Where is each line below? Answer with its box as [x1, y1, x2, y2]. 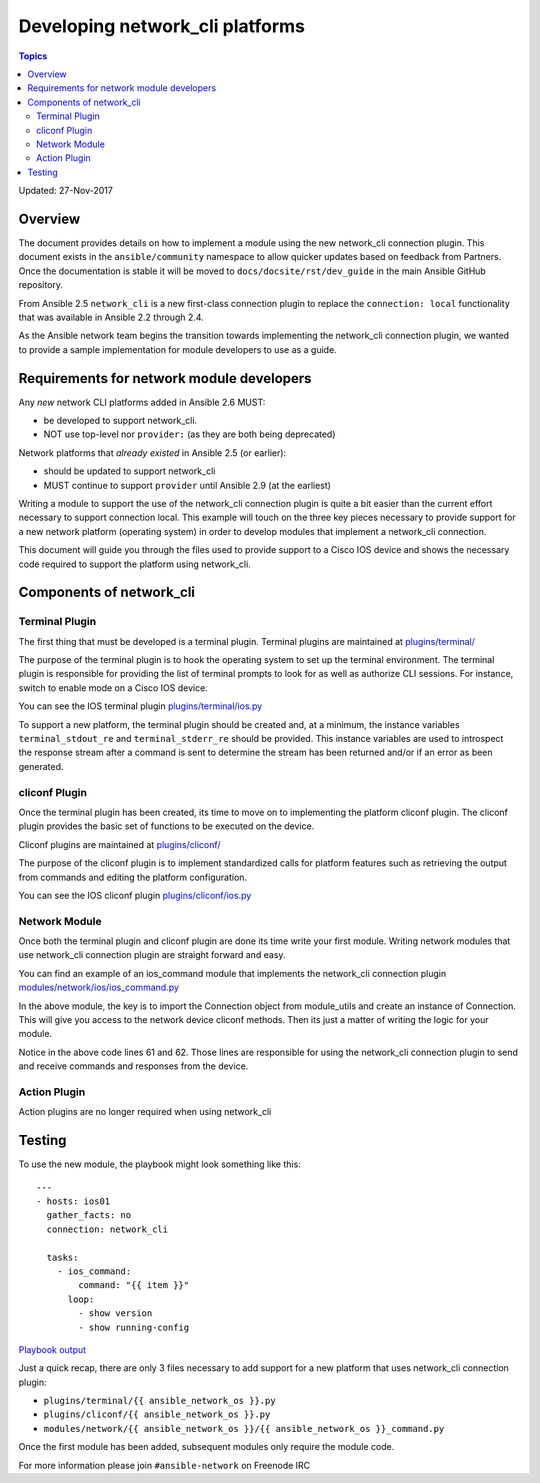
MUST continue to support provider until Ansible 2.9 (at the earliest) [43, 479, 332, 491]
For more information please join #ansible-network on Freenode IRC [18, 1459, 311, 1471]
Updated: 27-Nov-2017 [18, 185, 114, 197]
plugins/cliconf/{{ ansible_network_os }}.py [43, 1409, 271, 1420]
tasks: [46, 1251, 79, 1263]
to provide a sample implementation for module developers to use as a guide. [18, 343, 337, 355]
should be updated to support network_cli [43, 465, 216, 477]
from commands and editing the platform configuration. [18, 871, 248, 883]
